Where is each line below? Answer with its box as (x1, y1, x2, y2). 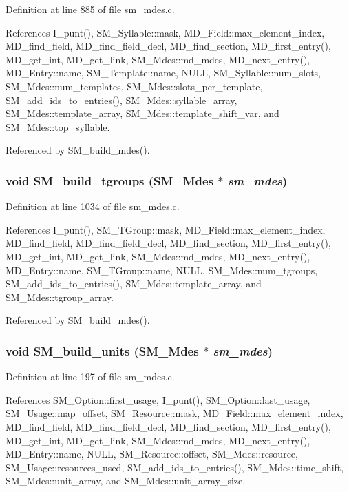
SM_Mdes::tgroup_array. (6, 289, 114, 304)
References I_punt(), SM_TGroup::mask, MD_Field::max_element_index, (6, 222, 326, 236)
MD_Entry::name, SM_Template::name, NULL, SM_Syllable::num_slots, (6, 65, 321, 80)
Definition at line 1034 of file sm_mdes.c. (6, 199, 180, 214)
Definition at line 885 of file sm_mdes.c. (6, 2, 175, 16)
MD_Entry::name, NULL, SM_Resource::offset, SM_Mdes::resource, (6, 447, 298, 461)
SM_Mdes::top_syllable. (6, 119, 110, 134)
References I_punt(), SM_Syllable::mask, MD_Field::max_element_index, (6, 25, 325, 39)
